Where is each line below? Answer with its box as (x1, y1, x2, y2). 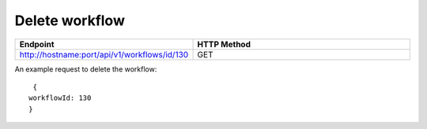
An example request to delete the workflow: (14, 64, 157, 74)
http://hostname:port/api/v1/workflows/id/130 (19, 49, 189, 60)
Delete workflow (14, 12, 126, 29)
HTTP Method (197, 39, 251, 50)
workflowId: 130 (28, 94, 92, 102)
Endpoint (19, 39, 55, 50)
